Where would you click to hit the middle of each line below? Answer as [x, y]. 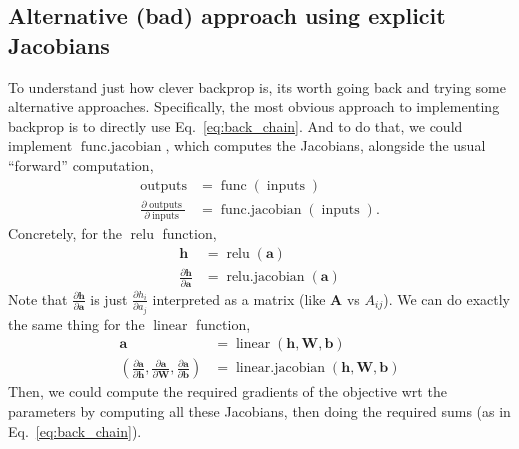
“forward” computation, [81, 164]
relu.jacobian [265, 277]
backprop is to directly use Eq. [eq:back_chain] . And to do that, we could [235, 125]
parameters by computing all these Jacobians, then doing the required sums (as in [259, 410]
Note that [38, 298]
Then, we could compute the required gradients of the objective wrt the [227, 391]
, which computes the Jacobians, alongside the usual [325, 145]
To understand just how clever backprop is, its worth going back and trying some [257, 86]
